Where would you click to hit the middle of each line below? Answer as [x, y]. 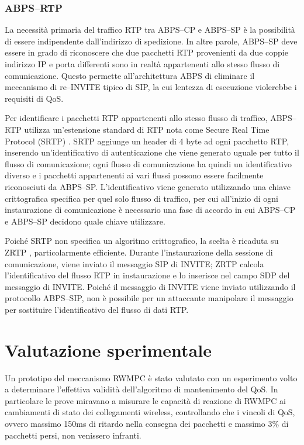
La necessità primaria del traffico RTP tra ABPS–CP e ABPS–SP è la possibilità [150, 30]
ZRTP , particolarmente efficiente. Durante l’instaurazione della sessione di [139, 252]
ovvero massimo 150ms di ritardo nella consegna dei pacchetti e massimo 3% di [147, 423]
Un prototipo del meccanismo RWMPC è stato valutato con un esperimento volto [151, 377]
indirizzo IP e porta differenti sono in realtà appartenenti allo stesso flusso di [142, 64]
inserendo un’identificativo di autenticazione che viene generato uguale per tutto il [152, 152]
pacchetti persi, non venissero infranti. [73, 435]
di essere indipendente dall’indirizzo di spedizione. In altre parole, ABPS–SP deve [151, 41]
